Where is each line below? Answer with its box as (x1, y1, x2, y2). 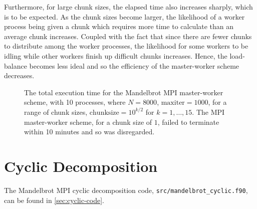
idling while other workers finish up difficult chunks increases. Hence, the (4, 50, 227, 61)
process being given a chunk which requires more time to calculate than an (4, 21, 234, 32)
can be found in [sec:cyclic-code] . (4, 194, 104, 205)
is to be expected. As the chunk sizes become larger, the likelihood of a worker (4, 11, 245, 22)
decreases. (4, 70, 35, 81)
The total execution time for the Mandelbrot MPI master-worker (24, 87, 223, 97)
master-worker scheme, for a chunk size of (24, 116, 152, 127)
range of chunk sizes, (24, 106, 88, 117)
